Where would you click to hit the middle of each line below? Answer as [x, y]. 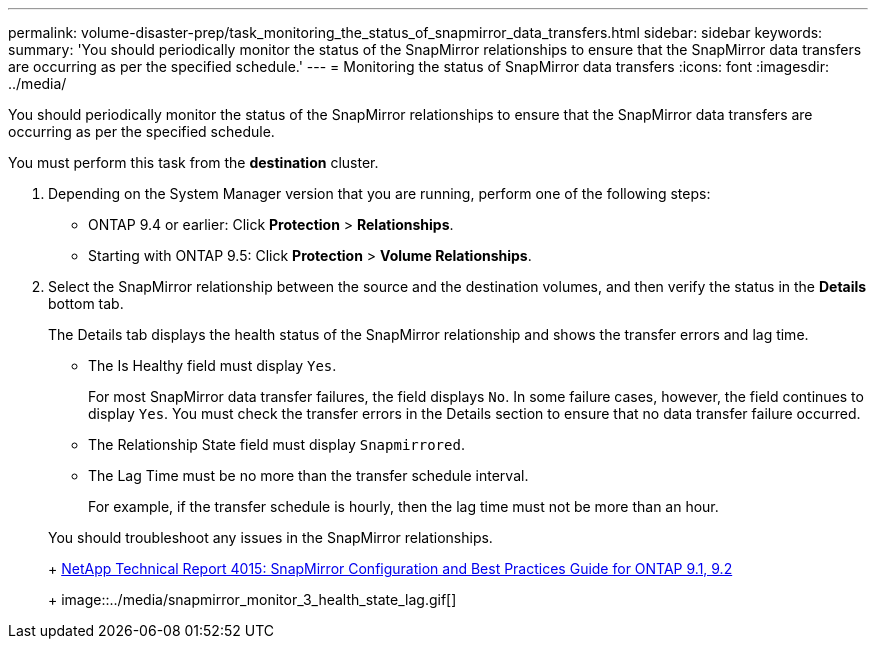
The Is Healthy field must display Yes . [212, 365]
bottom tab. [86, 303]
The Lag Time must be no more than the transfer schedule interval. [308, 475]
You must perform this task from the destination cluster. [193, 162]
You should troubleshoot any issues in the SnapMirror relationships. [270, 537]
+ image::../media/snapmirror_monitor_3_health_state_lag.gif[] [252, 599]
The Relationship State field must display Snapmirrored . [276, 444]
